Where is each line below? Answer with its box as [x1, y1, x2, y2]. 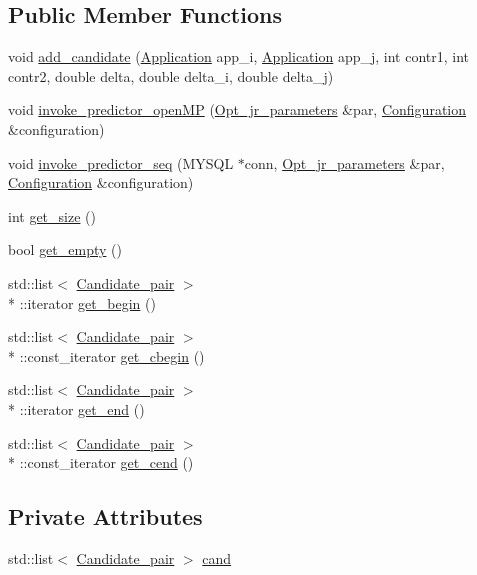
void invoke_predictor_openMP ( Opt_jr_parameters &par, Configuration [8, 99, 467, 120]
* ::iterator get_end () [8, 398, 145, 419]
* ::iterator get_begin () [8, 292, 156, 313]
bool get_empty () [8, 239, 122, 260]
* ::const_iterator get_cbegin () [8, 345, 205, 366]
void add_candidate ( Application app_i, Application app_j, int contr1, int [8, 46, 470, 67]
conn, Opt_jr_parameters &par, [244, 152, 445, 173]
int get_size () [8, 205, 96, 226]
